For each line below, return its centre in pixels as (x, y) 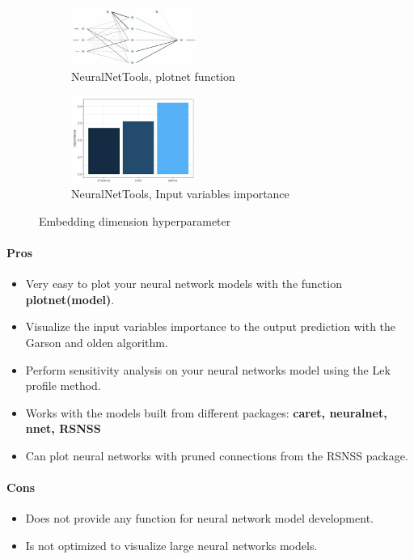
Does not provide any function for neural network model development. (199, 518)
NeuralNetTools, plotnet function (153, 76)
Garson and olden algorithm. (97, 342)
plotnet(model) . (70, 299)
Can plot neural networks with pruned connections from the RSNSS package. (217, 455)
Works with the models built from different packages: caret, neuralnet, (206, 412)
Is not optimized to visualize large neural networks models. (171, 545)
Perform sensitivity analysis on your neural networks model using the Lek (208, 369)
